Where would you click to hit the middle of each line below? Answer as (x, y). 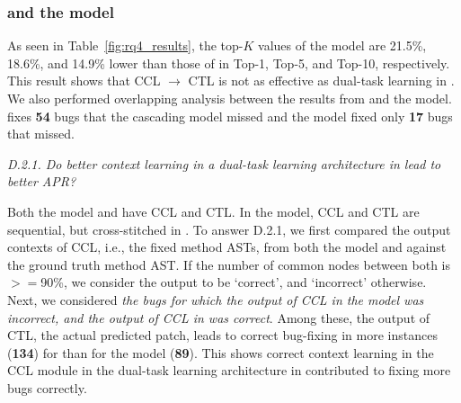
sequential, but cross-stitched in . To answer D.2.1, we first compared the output (229, 229)
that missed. (41, 134)
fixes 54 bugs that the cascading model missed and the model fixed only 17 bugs (230, 116)
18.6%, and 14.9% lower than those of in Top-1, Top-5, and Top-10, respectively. (229, 63)
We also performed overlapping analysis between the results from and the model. (230, 98)
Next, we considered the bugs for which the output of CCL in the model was (216, 299)
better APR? (42, 181)
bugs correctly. (47, 387)
